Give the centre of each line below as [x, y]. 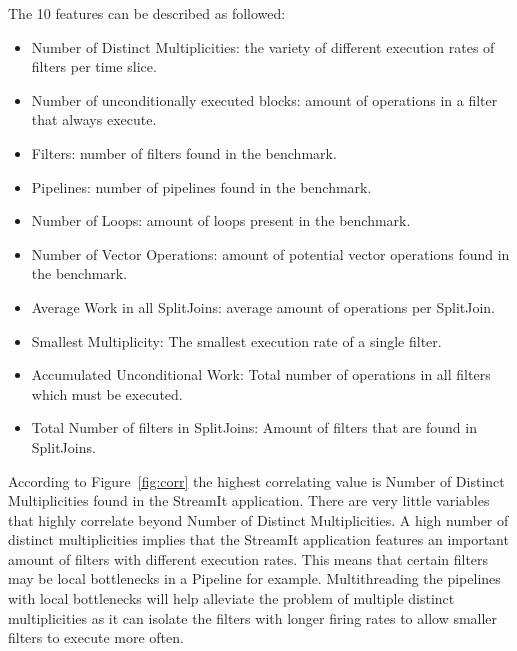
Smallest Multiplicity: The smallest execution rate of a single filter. [236, 340]
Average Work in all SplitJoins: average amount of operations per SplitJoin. [263, 306]
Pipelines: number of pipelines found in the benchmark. [201, 186]
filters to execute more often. [96, 637]
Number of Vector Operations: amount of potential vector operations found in [270, 253]
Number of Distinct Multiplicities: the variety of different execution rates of [263, 46]
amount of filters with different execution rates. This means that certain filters [248, 558]
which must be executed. [107, 393]
